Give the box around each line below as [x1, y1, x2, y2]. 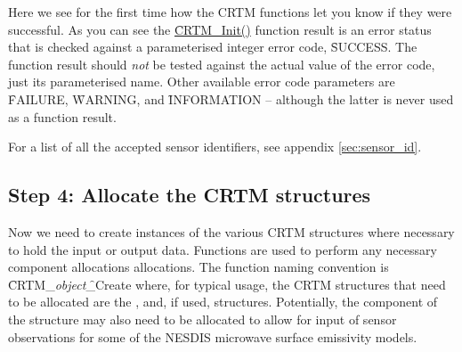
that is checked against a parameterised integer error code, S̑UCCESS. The [8, 37, 417, 56]
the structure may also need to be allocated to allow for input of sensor [8, 309, 397, 328]
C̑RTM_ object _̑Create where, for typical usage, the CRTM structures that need [8, 274, 446, 293]
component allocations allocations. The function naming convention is [8, 258, 389, 276]
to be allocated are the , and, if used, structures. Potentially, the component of [8, 292, 438, 311]
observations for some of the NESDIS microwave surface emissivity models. [8, 327, 417, 346]
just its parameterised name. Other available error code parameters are [8, 72, 395, 91]
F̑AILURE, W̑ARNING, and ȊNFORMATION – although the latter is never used [8, 89, 454, 108]
